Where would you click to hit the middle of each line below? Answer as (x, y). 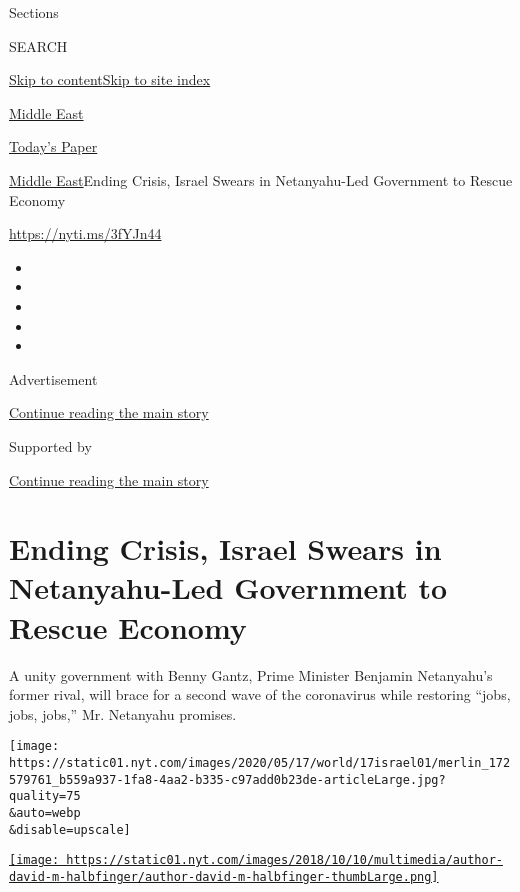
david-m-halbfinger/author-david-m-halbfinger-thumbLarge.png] (224, 876)
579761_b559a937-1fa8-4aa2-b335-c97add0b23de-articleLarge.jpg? (227, 779)
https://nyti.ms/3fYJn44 (85, 233)
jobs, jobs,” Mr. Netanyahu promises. (123, 713)
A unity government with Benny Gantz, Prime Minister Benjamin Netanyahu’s (251, 674)
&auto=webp (45, 813)
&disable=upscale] (70, 829)
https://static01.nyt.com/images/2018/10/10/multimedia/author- (284, 860)
